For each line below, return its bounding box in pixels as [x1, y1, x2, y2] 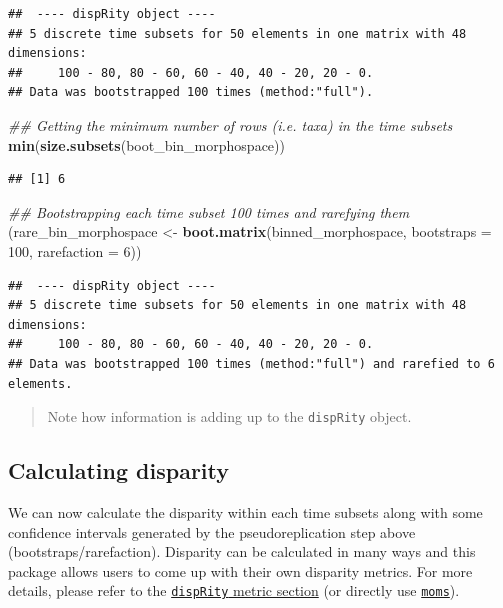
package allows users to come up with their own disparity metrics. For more [8, 560, 473, 581]
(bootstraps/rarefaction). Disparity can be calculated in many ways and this [8, 541, 476, 562]
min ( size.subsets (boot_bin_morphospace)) [8, 134, 285, 155]
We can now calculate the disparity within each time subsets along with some [8, 501, 483, 522]
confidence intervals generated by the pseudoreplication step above [8, 521, 416, 542]
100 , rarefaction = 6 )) [8, 240, 142, 261]
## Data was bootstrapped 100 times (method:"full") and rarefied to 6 [8, 356, 495, 371]
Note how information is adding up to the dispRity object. [47, 406, 412, 427]
